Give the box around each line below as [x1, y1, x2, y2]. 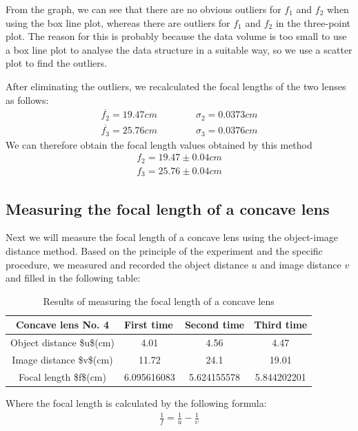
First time [123, 317, 173, 332]
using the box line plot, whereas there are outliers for [6, 15, 230, 30]
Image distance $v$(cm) [12, 352, 113, 366]
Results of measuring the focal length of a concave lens [43, 293, 275, 308]
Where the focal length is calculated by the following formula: [6, 395, 267, 410]
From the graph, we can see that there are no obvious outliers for [6, 2, 281, 16]
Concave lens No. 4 [15, 317, 109, 332]
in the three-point [275, 15, 351, 30]
